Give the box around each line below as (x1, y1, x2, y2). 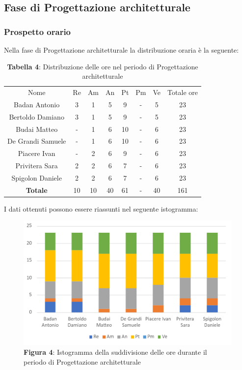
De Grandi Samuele (7, 136, 66, 146)
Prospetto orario (4, 25, 71, 37)
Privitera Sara (15, 160, 58, 171)
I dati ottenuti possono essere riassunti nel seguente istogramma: (4, 203, 198, 214)
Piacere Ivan (18, 148, 55, 158)
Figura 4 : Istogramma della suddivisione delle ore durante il (24, 346, 207, 357)
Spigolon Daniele (11, 172, 62, 183)
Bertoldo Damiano (9, 111, 64, 122)
